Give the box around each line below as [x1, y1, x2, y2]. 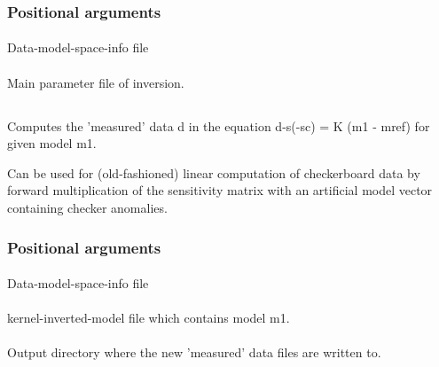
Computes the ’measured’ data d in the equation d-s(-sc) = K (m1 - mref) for [7, 116, 430, 135]
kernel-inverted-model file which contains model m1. [7, 308, 290, 327]
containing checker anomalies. [7, 198, 168, 216]
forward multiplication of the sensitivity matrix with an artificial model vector [7, 181, 433, 199]
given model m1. [7, 134, 97, 152]
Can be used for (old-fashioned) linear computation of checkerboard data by [7, 163, 420, 182]
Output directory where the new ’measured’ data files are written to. [7, 343, 381, 362]
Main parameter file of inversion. [7, 73, 184, 91]
